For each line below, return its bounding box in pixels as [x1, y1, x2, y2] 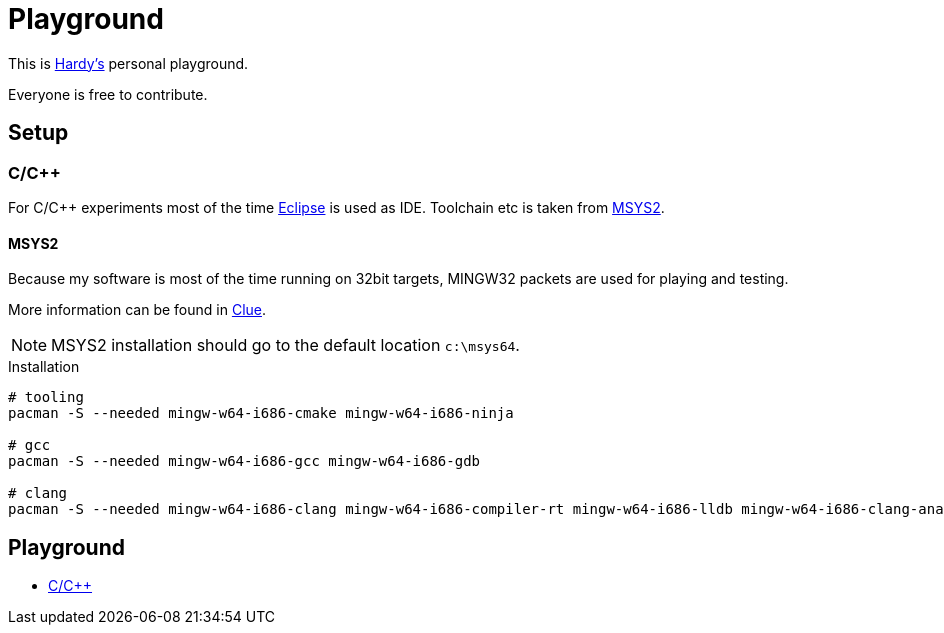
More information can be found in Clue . [8, 301, 267, 319]
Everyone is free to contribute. [8, 85, 208, 103]
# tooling [8, 389, 84, 406]
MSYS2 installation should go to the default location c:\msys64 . [51, 335, 520, 356]
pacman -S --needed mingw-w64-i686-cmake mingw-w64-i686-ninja [8, 405, 514, 422]
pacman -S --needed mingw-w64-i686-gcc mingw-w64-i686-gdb [8, 453, 481, 470]
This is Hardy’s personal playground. [8, 54, 249, 72]
